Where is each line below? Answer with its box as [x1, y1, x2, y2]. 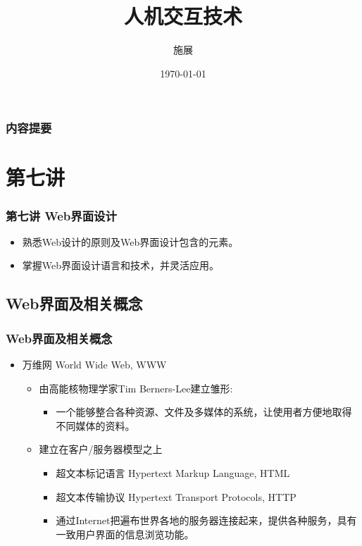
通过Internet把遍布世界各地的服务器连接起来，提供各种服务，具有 [56, 513, 357, 528]
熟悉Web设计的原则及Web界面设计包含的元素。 [22, 234, 239, 249]
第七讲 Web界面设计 [6, 206, 117, 224]
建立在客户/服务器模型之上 [39, 442, 163, 457]
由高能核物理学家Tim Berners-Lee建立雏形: [39, 380, 233, 395]
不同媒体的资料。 [56, 418, 135, 433]
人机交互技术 [123, 1, 242, 30]
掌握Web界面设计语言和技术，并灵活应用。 [22, 258, 220, 273]
